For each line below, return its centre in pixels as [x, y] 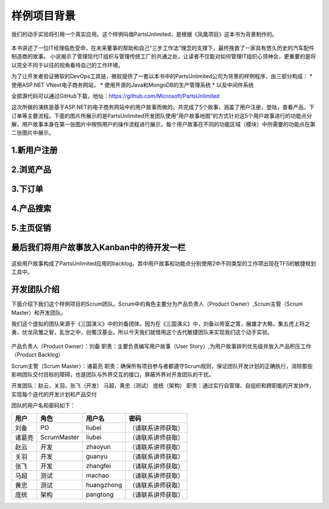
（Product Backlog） [37, 355]
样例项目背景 [44, 16]
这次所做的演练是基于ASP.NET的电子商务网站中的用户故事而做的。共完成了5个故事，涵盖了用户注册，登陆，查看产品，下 [163, 107]
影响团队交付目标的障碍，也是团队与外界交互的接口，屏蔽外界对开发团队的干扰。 [113, 374]
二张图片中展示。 [33, 133]
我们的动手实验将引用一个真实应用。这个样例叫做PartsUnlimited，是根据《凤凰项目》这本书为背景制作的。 [144, 34]
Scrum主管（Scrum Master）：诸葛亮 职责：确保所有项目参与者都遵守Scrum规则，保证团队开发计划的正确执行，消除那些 [162, 366]
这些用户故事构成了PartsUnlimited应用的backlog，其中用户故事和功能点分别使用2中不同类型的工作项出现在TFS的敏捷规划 [164, 263]
